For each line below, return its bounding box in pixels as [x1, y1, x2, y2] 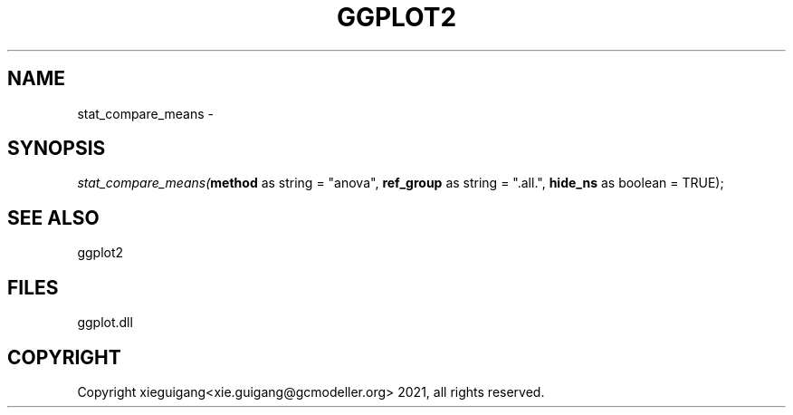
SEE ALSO [7, 206, 100, 229]
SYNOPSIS [7, 137, 106, 160]
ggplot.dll [77, 314, 133, 331]
